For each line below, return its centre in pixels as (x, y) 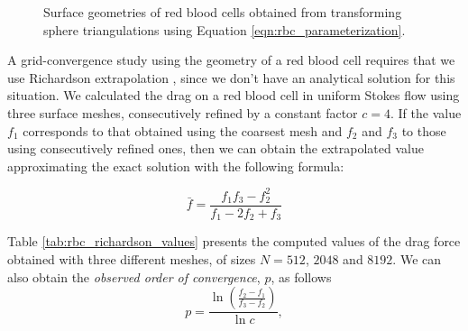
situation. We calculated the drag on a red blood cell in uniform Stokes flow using (234, 95)
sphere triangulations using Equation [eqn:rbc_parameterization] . (225, 29)
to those (424, 130)
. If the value (426, 112)
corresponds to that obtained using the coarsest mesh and (183, 130)
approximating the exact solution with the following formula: (176, 165)
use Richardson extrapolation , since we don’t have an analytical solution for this (231, 77)
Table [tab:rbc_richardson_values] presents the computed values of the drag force (234, 241)
